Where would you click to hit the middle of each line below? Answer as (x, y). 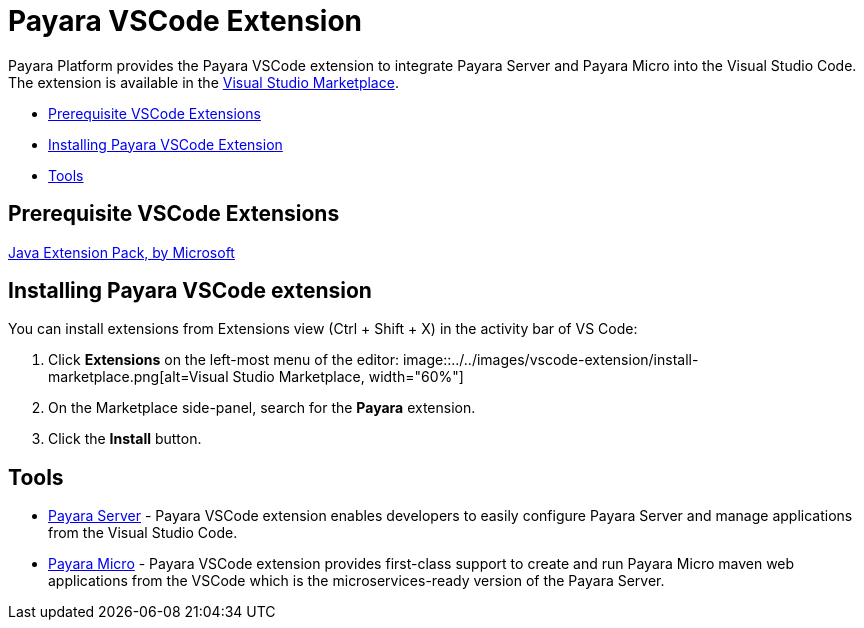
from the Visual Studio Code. (143, 533)
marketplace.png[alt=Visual (138, 377)
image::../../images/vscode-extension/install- (550, 360)
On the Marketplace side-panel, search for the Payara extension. (262, 408)
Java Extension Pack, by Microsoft (121, 252)
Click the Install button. (125, 439)
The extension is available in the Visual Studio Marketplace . (203, 82)
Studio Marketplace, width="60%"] (348, 377)
